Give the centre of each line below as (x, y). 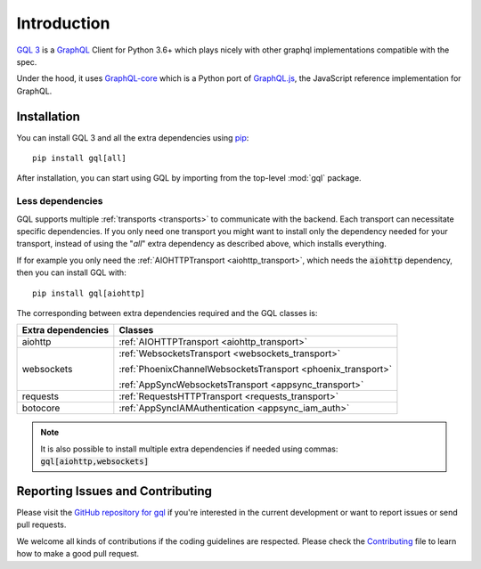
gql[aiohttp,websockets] (94, 462)
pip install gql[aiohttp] (89, 293)
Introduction (63, 23)
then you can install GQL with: (71, 272)
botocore (41, 408)
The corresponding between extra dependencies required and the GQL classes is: (167, 313)
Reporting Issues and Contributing (114, 491)
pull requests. (41, 524)
